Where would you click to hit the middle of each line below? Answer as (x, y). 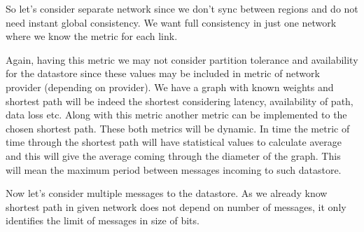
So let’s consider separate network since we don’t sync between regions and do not (182, 8)
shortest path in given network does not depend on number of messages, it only (176, 206)
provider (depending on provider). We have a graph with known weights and (170, 87)
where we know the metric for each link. (92, 36)
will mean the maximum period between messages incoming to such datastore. (174, 169)
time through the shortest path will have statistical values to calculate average (174, 142)
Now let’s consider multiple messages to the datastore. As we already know (167, 193)
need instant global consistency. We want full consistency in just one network (171, 22)
